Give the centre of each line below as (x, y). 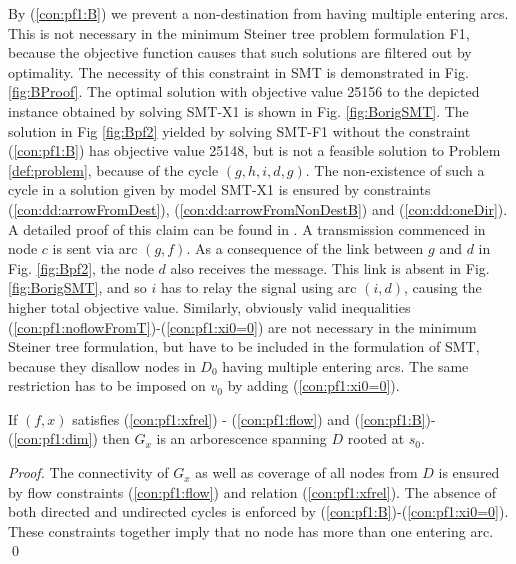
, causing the (442, 287)
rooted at (376, 438)
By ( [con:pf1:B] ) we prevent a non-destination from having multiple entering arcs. (258, 13)
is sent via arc (95, 248)
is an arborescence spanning (241, 438)
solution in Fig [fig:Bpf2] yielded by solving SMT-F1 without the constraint (239, 130)
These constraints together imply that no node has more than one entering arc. (251, 530)
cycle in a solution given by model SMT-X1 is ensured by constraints (219, 189)
